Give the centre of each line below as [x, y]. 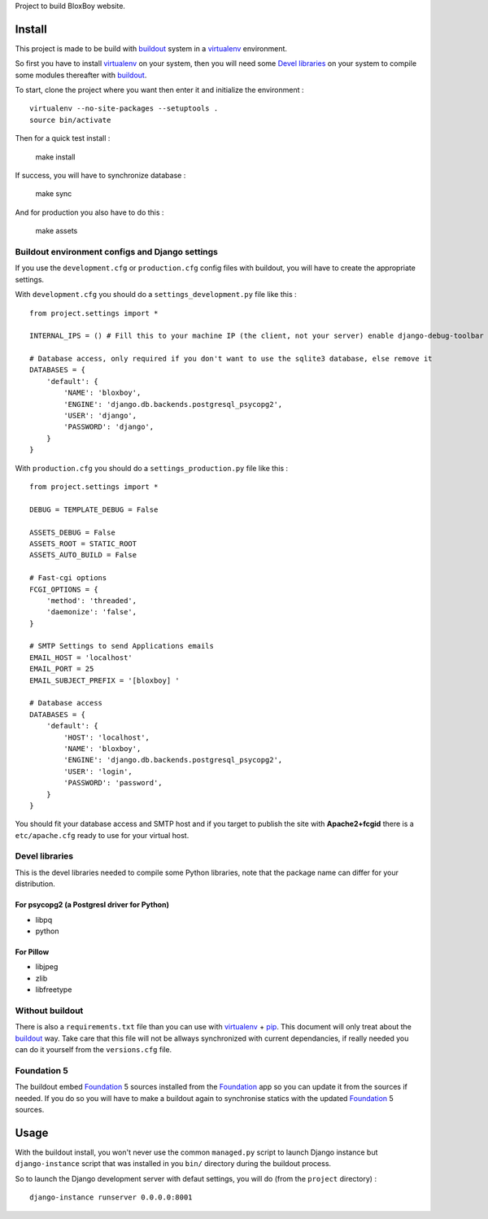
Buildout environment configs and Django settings [117, 251]
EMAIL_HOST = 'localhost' [81, 658]
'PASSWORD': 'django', [109, 427]
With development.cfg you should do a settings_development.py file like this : [156, 295]
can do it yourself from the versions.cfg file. [94, 1050]
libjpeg [47, 967]
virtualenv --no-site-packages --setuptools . [124, 109]
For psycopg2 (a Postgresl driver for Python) [92, 905]
